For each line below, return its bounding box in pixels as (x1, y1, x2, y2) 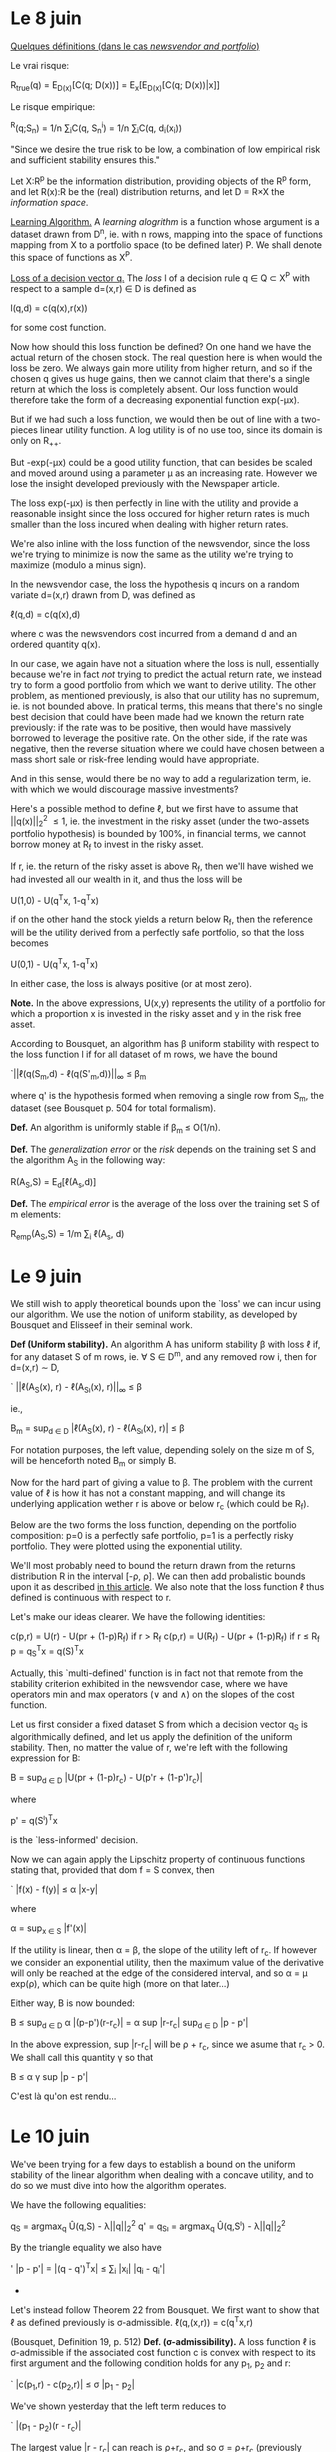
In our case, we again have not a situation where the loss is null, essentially (10, 657, 320, 669)
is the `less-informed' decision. (10, 1833, 139, 1846)
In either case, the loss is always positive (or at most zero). (10, 977, 253, 989)
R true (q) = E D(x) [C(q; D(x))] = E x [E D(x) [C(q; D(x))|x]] (10, 78, 220, 93)
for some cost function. (10, 321, 107, 333)
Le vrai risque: (10, 59, 70, 71)
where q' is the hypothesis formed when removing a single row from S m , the (10, 1089, 325, 1104)
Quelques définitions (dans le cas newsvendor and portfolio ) (10, 40, 260, 52)
